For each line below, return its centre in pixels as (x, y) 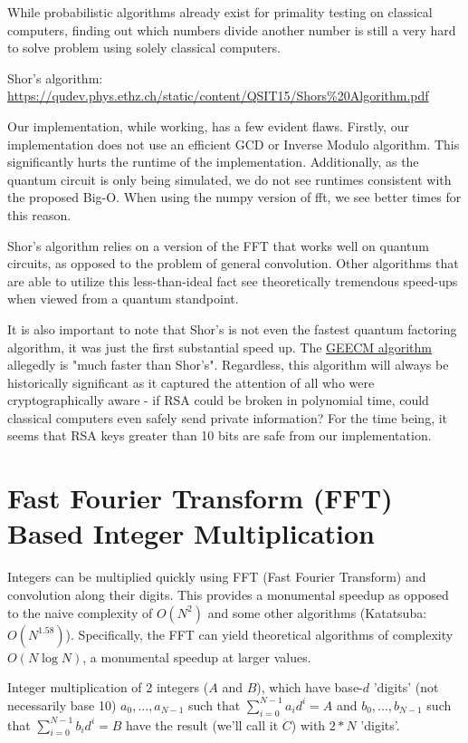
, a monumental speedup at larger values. (197, 656)
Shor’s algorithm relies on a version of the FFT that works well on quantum (219, 245)
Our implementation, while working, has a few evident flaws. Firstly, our (208, 125)
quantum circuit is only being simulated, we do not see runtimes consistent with (229, 179)
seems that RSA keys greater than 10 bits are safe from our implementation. (220, 435)
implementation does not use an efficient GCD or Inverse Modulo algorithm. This (234, 144)
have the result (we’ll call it (202, 724)
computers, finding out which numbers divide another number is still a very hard (232, 29)
